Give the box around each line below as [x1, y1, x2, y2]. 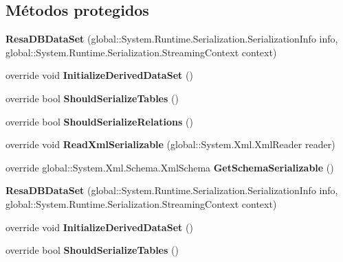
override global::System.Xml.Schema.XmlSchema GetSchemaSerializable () [5, 160, 334, 174]
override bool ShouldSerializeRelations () [5, 114, 193, 128]
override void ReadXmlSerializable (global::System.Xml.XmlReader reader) [5, 137, 335, 152]
